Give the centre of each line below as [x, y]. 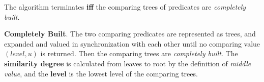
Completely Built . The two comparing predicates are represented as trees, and [130, 34]
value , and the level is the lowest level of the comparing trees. [101, 73]
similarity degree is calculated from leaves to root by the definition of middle [128, 63]
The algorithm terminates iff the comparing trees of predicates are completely [125, 7]
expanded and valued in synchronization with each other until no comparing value [132, 43]
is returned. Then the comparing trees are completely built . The [139, 53]
